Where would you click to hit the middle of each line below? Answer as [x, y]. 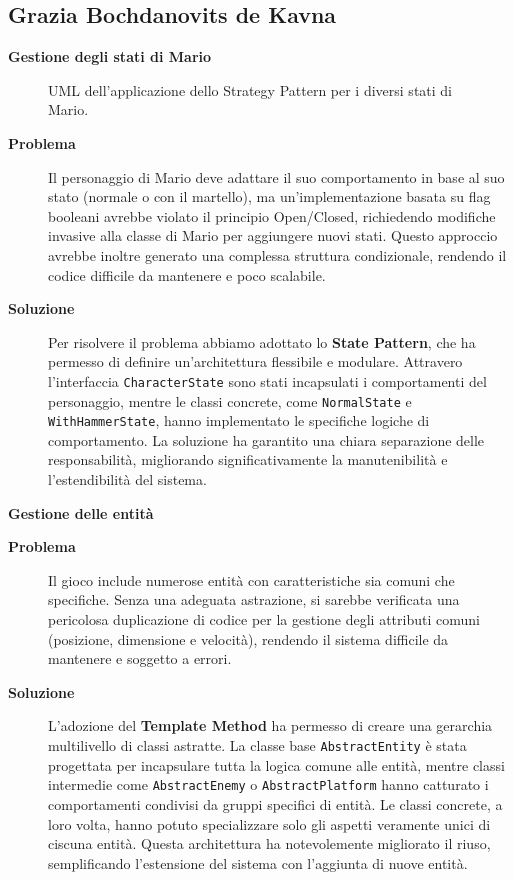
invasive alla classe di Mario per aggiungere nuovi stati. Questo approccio [273, 235]
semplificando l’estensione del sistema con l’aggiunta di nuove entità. [258, 862]
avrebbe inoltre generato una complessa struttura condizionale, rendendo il [277, 254]
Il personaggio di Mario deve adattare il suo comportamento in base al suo [276, 176]
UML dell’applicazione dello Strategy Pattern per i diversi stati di [250, 89]
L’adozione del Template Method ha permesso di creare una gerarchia [270, 725]
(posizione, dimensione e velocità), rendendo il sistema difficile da [248, 638]
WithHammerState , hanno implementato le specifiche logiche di [239, 420]
